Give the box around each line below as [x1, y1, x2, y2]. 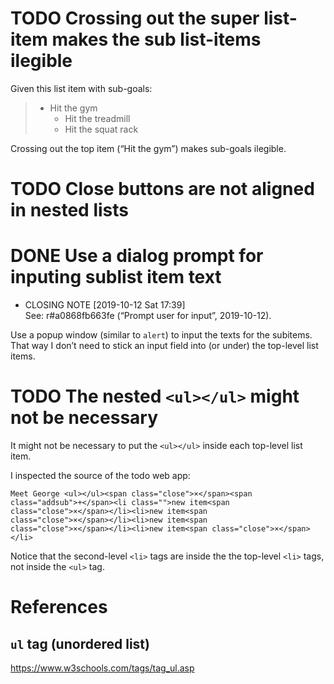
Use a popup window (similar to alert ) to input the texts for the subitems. [10, 329, 313, 341]
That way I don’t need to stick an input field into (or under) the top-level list [10, 340, 319, 352]
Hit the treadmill [64, 112, 131, 124]
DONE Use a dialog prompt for [10, 245, 264, 267]
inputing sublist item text [10, 266, 222, 289]
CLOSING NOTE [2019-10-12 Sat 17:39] [24, 299, 186, 311]
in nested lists [10, 199, 129, 222]
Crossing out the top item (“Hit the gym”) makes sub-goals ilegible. [10, 142, 287, 154]
